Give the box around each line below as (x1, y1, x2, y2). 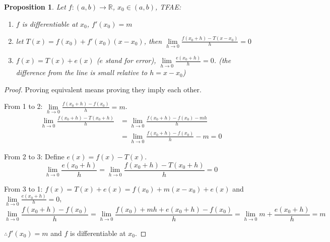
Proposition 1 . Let (4, 2, 66, 12)
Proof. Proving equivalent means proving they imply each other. (4, 84, 202, 94)
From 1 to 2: (4, 101, 43, 111)
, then (144, 35, 162, 46)
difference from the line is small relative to (16, 67, 148, 78)
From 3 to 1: (4, 183, 43, 194)
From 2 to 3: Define (4, 151, 64, 162)
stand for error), (105, 55, 156, 66)
